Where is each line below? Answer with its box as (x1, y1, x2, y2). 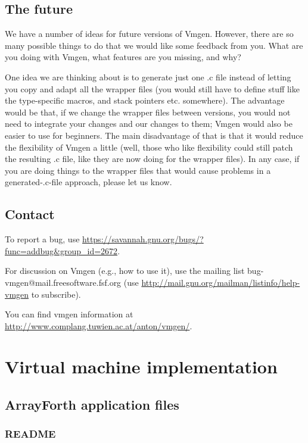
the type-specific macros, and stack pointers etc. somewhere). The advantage (5, 94, 285, 107)
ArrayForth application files (5, 395, 179, 414)
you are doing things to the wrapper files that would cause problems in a (5, 164, 271, 176)
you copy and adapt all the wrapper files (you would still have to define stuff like (5, 82, 300, 95)
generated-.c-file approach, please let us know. (5, 176, 172, 188)
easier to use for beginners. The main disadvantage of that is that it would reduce (5, 129, 303, 141)
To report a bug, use (5, 233, 80, 245)
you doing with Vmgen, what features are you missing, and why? (5, 51, 241, 63)
